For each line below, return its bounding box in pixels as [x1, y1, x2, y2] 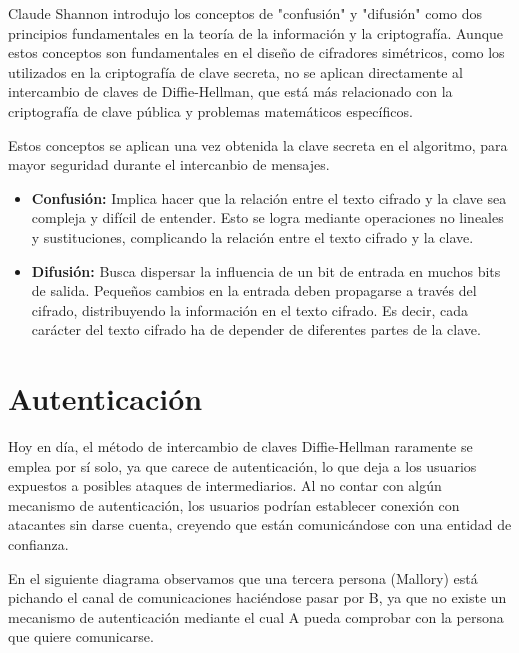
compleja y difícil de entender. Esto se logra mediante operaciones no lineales [31, 207, 504, 228]
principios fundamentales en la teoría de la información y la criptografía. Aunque [8, 22, 504, 43]
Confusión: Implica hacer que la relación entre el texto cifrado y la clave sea [31, 187, 507, 208]
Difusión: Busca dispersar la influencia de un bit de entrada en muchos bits [31, 260, 501, 281]
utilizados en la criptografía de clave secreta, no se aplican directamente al [8, 61, 463, 82]
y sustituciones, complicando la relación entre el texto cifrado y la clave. [31, 226, 474, 247]
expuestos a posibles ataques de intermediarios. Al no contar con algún [8, 475, 442, 496]
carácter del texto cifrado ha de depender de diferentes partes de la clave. [31, 319, 481, 340]
